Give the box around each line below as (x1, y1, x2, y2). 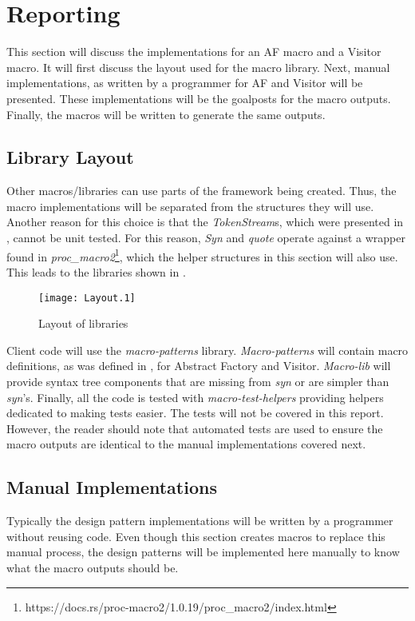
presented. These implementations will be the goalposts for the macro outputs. (6, 90, 391, 106)
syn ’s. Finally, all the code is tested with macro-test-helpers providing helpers (6, 388, 384, 405)
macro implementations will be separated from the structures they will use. (6, 197, 374, 214)
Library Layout (6, 145, 134, 169)
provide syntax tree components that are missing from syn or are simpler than (6, 372, 389, 389)
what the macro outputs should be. (6, 559, 179, 575)
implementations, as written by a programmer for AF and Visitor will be (6, 74, 363, 91)
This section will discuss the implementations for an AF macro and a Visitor (6, 43, 381, 60)
